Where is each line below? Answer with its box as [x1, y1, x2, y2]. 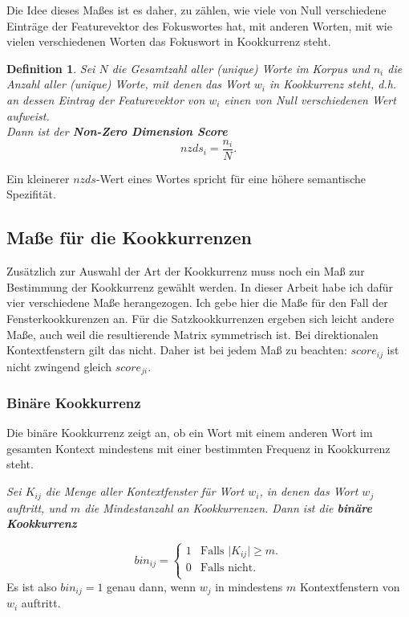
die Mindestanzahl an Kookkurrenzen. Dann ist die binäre [84, 499, 372, 516]
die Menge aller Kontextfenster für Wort [45, 483, 245, 500]
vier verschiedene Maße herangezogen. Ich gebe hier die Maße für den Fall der [6, 294, 388, 311]
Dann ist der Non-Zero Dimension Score [6, 123, 228, 140]
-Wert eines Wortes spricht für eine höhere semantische [95, 170, 366, 186]
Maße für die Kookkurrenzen [6, 225, 252, 250]
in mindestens [215, 578, 283, 595]
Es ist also [6, 578, 57, 595]
